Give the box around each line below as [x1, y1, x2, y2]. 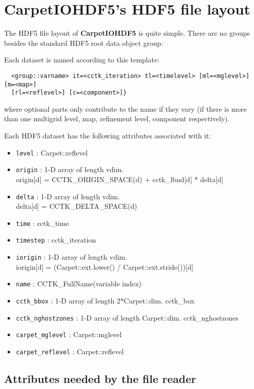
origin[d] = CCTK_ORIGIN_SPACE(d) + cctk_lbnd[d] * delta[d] [16, 174, 224, 184]
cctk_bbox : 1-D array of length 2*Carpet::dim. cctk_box [16, 295, 195, 306]
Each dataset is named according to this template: [4, 54, 160, 65]
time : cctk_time [16, 217, 69, 228]
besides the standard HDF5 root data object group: [4, 37, 163, 48]
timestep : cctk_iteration [16, 235, 96, 245]
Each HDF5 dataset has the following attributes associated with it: [4, 130, 211, 141]
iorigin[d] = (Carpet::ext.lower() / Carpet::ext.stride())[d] [16, 261, 194, 272]
